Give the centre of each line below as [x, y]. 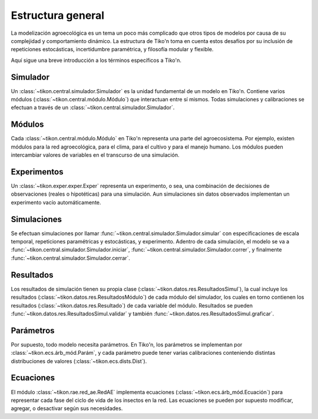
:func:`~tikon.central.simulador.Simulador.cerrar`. [71, 258]
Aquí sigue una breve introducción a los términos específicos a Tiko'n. [96, 60]
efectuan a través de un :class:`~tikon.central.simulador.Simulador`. [93, 108]
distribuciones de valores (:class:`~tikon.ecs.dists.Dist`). [79, 361]
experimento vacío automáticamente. [56, 202]
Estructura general [58, 15]
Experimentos [37, 172]
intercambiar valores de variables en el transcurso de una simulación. [95, 155]
